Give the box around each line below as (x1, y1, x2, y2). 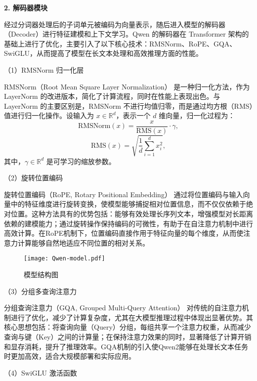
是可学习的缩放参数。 (46, 156, 116, 166)
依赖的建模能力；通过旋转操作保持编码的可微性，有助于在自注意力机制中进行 (4, 218, 253, 228)
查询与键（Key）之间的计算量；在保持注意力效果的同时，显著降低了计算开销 (4, 331, 252, 341)
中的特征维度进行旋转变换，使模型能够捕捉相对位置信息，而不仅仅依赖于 (10, 199, 246, 209)
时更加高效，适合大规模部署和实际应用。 (4, 351, 135, 361)
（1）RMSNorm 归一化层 (4, 64, 84, 75)
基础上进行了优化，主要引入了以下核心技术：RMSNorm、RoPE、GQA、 (4, 38, 237, 48)
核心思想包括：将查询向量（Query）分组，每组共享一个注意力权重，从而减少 (4, 322, 251, 332)
